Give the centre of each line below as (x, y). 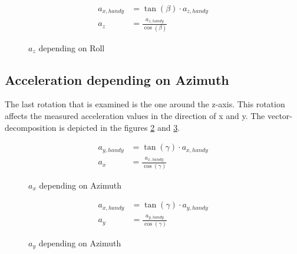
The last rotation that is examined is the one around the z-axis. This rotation (145, 104)
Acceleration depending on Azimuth (117, 79)
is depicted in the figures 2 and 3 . (120, 127)
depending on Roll (72, 47)
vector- (280, 115)
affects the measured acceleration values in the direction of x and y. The (135, 115)
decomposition (31, 127)
